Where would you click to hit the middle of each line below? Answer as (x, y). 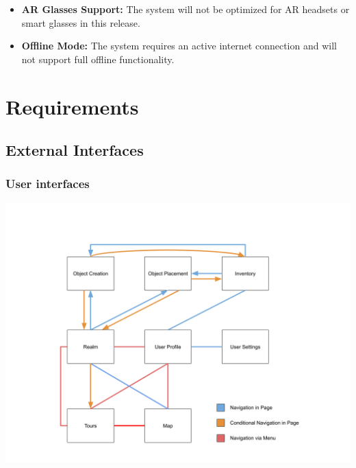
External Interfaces (75, 150)
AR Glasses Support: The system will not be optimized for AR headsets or (186, 9)
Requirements (72, 106)
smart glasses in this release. (81, 22)
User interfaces (48, 184)
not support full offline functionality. (98, 59)
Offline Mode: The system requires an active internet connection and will (179, 46)
